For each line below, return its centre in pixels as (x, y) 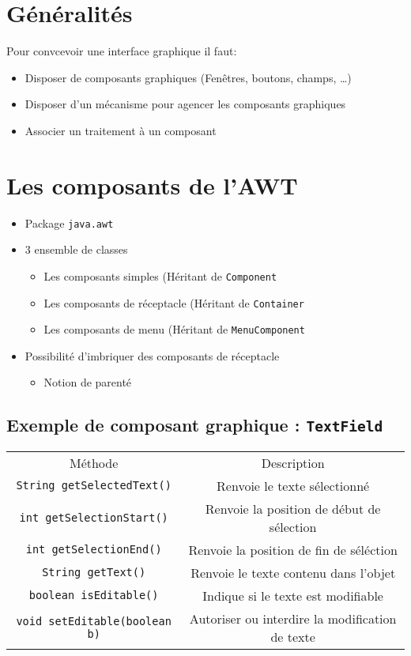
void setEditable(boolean (94, 621)
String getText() (94, 573)
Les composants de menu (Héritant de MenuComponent (174, 329)
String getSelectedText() (94, 486)
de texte (293, 636)
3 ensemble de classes (76, 249)
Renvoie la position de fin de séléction (293, 549)
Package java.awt (69, 222)
